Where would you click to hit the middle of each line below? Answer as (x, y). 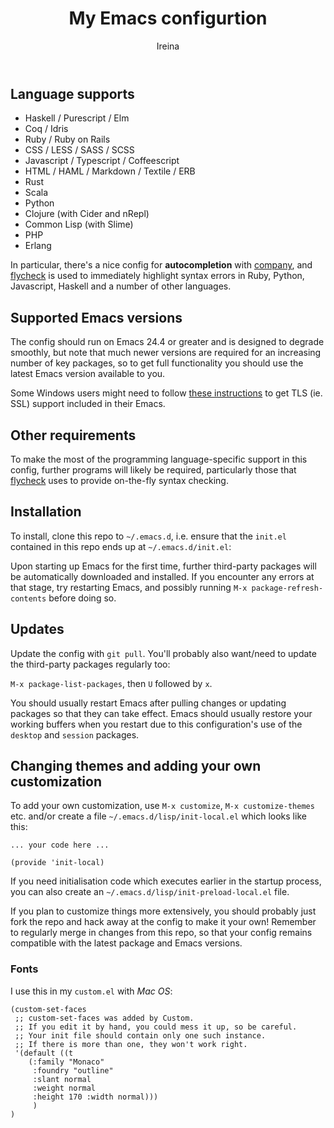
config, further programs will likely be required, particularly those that (153, 469)
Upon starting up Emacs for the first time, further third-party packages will (163, 566)
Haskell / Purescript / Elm (77, 118)
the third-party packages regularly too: (90, 664)
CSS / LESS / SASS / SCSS (79, 150)
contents (28, 598)
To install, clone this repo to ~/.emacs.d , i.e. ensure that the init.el (148, 536)
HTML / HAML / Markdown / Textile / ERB (110, 171)
